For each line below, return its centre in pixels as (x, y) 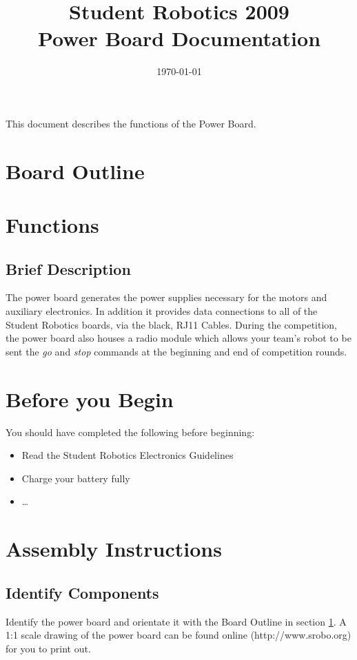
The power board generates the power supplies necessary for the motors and (166, 297)
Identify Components (82, 592)
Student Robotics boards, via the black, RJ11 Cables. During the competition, (172, 324)
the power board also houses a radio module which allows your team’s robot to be (178, 338)
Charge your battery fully (76, 478)
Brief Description (68, 268)
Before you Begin (90, 399)
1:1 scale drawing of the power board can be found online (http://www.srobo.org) (178, 635)
